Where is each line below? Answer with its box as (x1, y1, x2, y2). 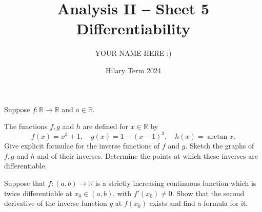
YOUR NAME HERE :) (95, 48, 172, 58)
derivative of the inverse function (4, 198, 107, 208)
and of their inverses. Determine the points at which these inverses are (37, 150, 258, 161)
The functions (4, 121, 48, 132)
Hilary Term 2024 (106, 65, 161, 75)
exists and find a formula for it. (149, 198, 248, 208)
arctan (207, 133, 228, 141)
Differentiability (76, 18, 191, 39)
